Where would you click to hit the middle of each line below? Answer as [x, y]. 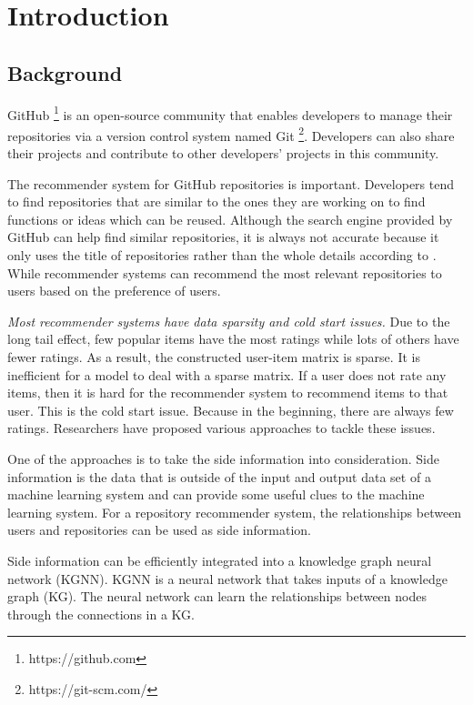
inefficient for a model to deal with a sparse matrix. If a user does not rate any [227, 374]
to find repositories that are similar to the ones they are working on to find [216, 201]
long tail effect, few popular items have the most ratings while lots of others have [233, 339]
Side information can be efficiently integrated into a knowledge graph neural [220, 560]
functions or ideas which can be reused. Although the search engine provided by [230, 219]
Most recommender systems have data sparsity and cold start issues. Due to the [229, 321]
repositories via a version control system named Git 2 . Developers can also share [231, 134]
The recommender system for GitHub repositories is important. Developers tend [231, 183]
